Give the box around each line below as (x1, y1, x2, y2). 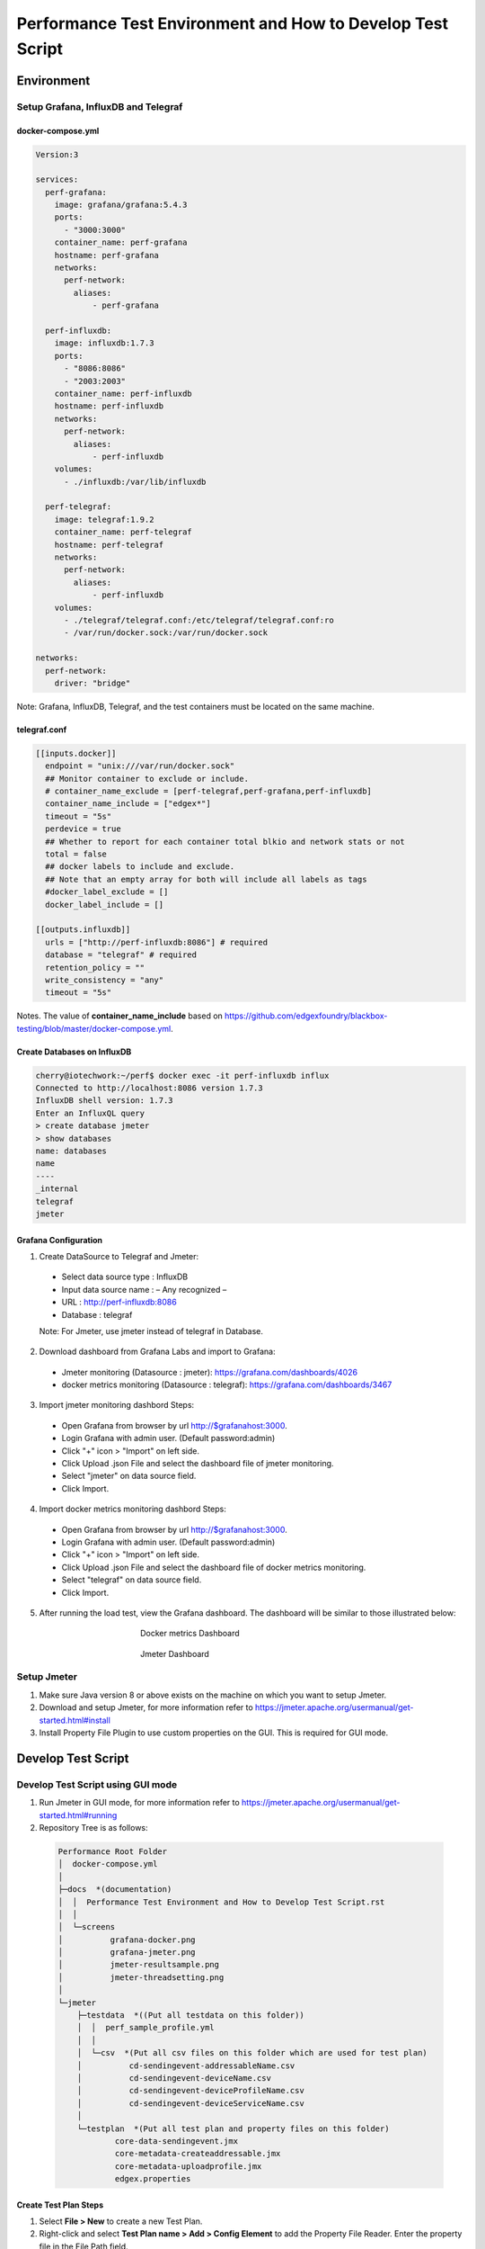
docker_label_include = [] (45, 900, 164, 909)
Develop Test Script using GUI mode (16, 1778, 178, 1790)
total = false (45, 849, 108, 859)
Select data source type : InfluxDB (61, 1271, 189, 1282)
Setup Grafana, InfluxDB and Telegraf (16, 100, 183, 112)
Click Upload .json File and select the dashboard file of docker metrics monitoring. (61, 1562, 366, 1573)
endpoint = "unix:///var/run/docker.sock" (45, 761, 235, 771)
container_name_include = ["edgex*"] (45, 799, 211, 809)
